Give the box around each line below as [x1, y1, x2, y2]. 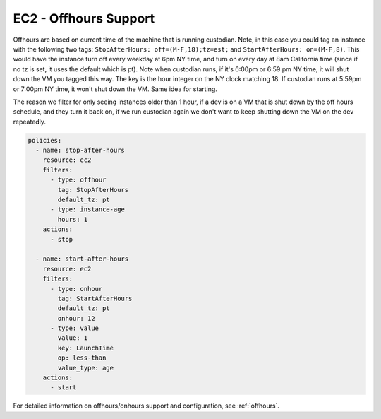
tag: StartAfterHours [57, 294, 133, 302]
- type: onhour [50, 285, 103, 293]
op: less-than [57, 354, 107, 362]
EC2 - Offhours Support [13, 11, 155, 26]
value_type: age [57, 364, 114, 372]
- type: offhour [50, 176, 107, 184]
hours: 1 [57, 216, 88, 223]
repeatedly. [13, 117, 46, 126]
